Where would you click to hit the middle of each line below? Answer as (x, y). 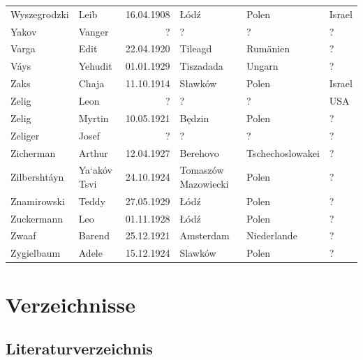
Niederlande (272, 235)
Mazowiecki (204, 183)
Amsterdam (205, 235)
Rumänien (268, 48)
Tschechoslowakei (283, 152)
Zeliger (25, 135)
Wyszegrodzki (40, 14)
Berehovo (199, 152)
